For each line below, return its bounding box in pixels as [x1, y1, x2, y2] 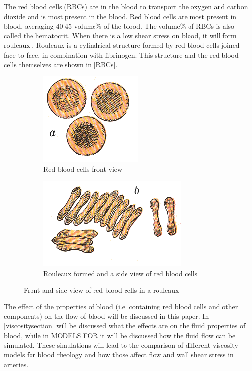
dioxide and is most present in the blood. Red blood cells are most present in [4, 11, 237, 21]
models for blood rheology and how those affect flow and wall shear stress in [4, 349, 234, 360]
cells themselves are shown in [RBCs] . [4, 59, 118, 69]
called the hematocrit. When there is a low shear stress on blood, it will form [4, 30, 237, 40]
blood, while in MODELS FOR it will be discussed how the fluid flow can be [4, 330, 236, 340]
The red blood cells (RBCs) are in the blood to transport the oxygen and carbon [4, 1, 248, 11]
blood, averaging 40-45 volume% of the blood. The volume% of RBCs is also [4, 21, 235, 31]
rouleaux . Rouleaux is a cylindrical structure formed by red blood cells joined [4, 40, 240, 50]
